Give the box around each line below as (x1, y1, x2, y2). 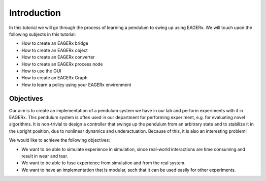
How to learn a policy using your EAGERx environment (21, 82, 132, 88)
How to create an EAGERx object (21, 47, 88, 53)
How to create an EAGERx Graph (21, 75, 88, 81)
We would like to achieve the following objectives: (9, 137, 110, 143)
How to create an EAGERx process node (21, 61, 103, 67)
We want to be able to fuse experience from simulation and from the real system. (21, 160, 186, 166)
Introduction (9, 7, 61, 18)
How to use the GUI (21, 68, 62, 74)
